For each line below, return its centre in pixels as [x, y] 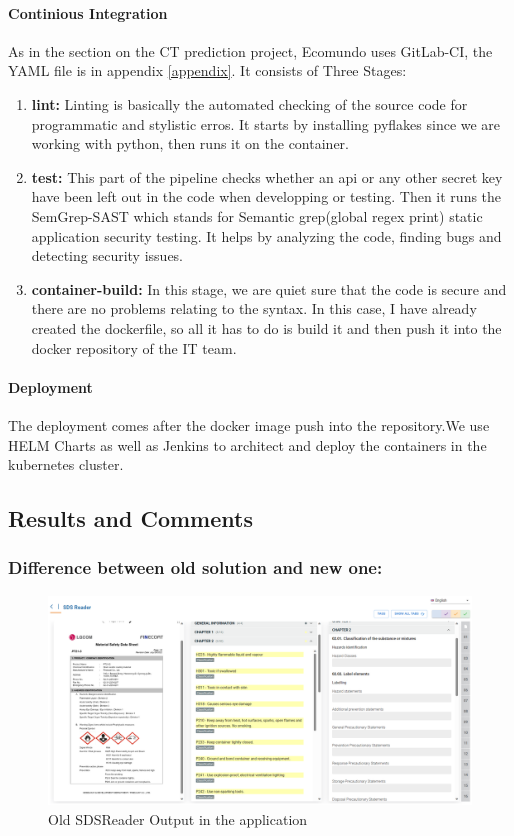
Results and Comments [130, 518]
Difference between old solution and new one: [195, 567]
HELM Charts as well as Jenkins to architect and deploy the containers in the [247, 444]
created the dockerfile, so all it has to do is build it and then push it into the [266, 327]
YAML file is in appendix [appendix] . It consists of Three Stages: [207, 70]
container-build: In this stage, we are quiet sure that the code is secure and [269, 288]
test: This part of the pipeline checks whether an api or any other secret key [267, 176]
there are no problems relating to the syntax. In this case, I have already [254, 308]
